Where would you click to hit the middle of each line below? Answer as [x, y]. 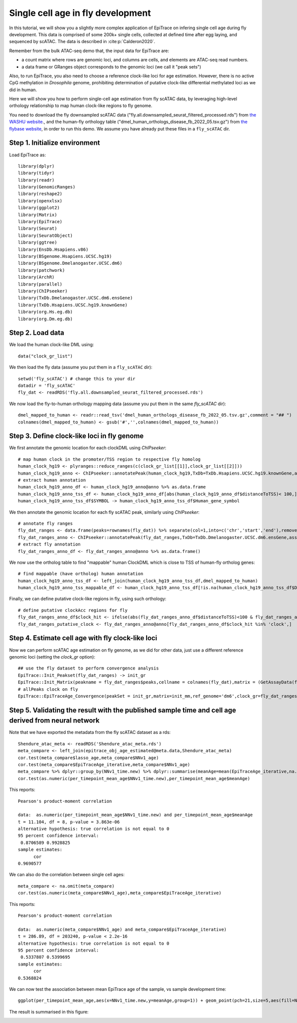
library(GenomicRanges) [47, 187]
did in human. [23, 90]
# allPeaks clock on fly [48, 689]
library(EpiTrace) [40, 222]
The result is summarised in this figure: [49, 1012]
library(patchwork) [42, 270]
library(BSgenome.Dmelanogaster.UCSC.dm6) [70, 263]
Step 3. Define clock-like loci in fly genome [76, 436]
